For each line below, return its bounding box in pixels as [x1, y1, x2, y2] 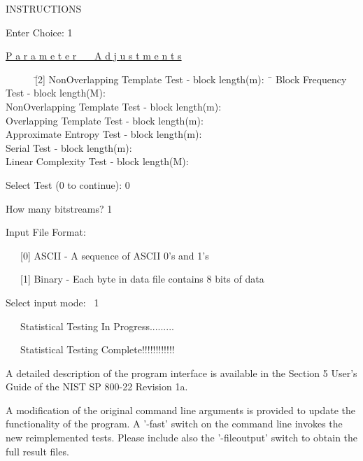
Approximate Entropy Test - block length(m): [6, 127, 202, 141]
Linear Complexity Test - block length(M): [6, 154, 189, 169]
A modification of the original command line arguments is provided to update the [6, 402, 356, 417]
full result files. [6, 444, 69, 458]
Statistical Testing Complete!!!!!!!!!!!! [20, 342, 175, 357]
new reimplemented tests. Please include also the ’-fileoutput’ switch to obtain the [6, 430, 358, 445]
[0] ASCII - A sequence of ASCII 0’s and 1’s [20, 248, 209, 262]
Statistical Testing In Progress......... [20, 318, 174, 333]
